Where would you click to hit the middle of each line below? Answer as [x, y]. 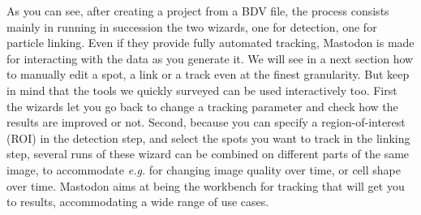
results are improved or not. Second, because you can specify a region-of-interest [206, 122]
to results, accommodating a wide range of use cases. [138, 202]
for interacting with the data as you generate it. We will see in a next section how [210, 58]
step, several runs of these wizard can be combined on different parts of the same [208, 154]
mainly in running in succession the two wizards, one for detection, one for [192, 26]
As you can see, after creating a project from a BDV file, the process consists [198, 11]
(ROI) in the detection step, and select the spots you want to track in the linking [208, 138]
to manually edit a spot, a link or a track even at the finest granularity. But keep [208, 74]
